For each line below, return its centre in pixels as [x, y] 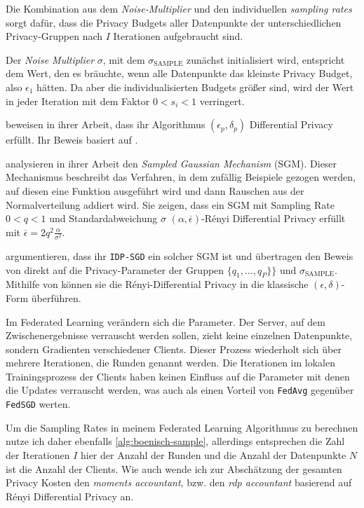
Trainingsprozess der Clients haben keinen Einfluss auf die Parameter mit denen [178, 376]
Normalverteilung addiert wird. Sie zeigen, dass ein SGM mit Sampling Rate [170, 204]
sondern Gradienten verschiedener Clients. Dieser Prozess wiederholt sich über [174, 349]
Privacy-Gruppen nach [54, 36]
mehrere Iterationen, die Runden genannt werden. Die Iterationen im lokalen [170, 363]
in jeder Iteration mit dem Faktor [78, 101]
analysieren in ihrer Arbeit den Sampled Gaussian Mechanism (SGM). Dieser [171, 163]
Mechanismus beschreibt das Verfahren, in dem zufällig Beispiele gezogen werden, [181, 177]
